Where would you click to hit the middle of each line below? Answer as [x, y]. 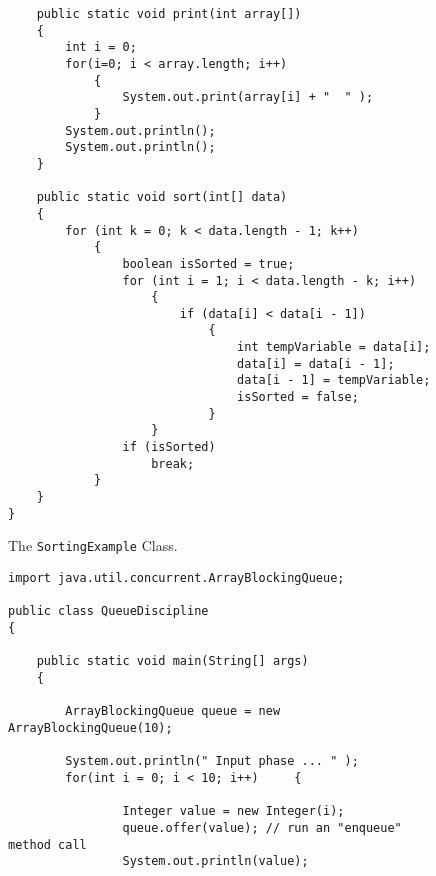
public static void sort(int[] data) [162, 197]
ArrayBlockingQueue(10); [90, 727]
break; [173, 463]
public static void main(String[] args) [172, 661]
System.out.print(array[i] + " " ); [248, 97]
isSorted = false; [298, 397]
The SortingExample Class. [93, 545]
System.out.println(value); [215, 861]
